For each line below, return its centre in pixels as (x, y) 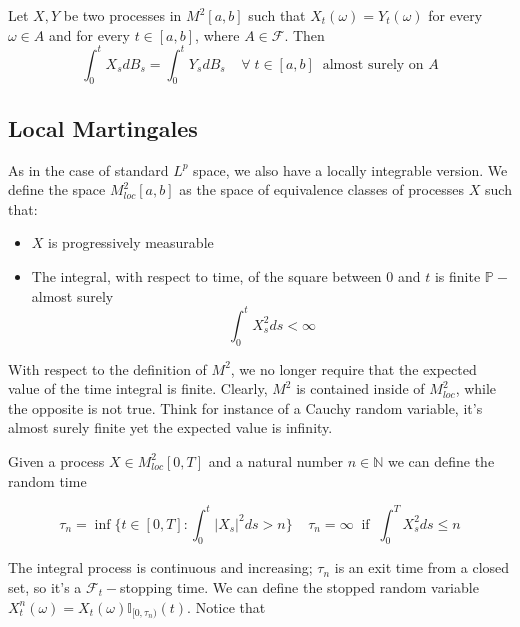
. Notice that (226, 606)
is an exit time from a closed (422, 567)
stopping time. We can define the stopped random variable (299, 587)
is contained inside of (360, 388)
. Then (304, 34)
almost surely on (373, 64)
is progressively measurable (131, 242)
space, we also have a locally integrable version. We (350, 169)
